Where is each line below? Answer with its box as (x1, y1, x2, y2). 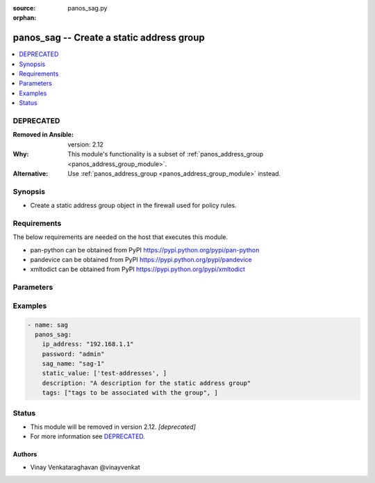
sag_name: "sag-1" (42, 360, 105, 368)
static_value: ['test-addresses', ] (42, 369, 167, 377)
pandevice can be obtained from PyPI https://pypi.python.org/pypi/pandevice (30, 256, 253, 264)
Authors (12, 450, 37, 459)
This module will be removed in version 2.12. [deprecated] (30, 423, 196, 431)
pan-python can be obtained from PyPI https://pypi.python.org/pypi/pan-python (30, 245, 260, 254)
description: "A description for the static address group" (42, 379, 251, 387)
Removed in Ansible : (12, 131, 74, 139)
